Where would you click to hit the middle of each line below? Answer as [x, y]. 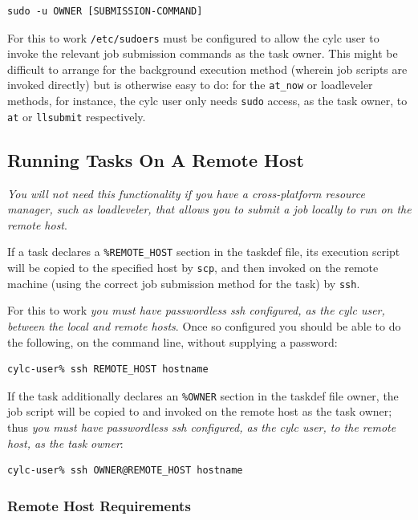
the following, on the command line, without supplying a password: [172, 341]
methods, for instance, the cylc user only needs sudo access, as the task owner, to [207, 101]
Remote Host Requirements [99, 505]
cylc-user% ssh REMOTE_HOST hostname [108, 370]
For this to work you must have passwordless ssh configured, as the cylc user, [196, 310]
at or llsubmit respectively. [77, 116]
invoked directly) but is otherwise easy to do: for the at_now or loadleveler [190, 85]
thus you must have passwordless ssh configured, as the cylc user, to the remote [202, 427]
